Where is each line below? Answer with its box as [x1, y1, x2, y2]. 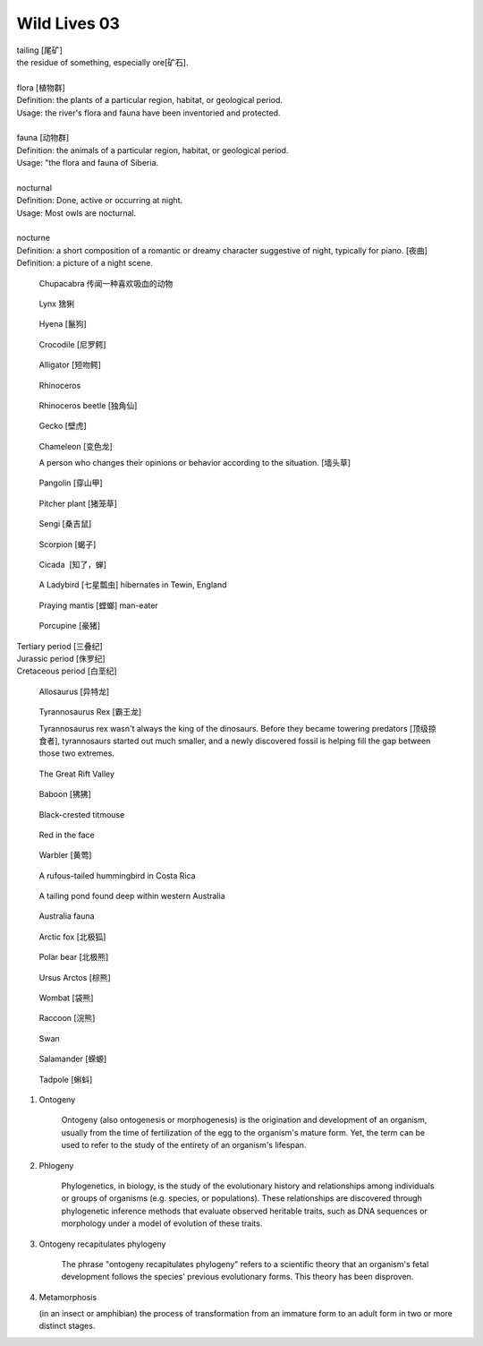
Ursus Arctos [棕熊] [38, 972, 111, 982]
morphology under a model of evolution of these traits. [61, 1218, 263, 1229]
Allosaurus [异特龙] [38, 686, 110, 697]
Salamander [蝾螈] [38, 1053, 107, 1065]
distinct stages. [38, 1321, 96, 1332]
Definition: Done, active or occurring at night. [16, 195, 183, 206]
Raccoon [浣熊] [38, 1013, 96, 1024]
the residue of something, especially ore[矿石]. [16, 56, 189, 67]
